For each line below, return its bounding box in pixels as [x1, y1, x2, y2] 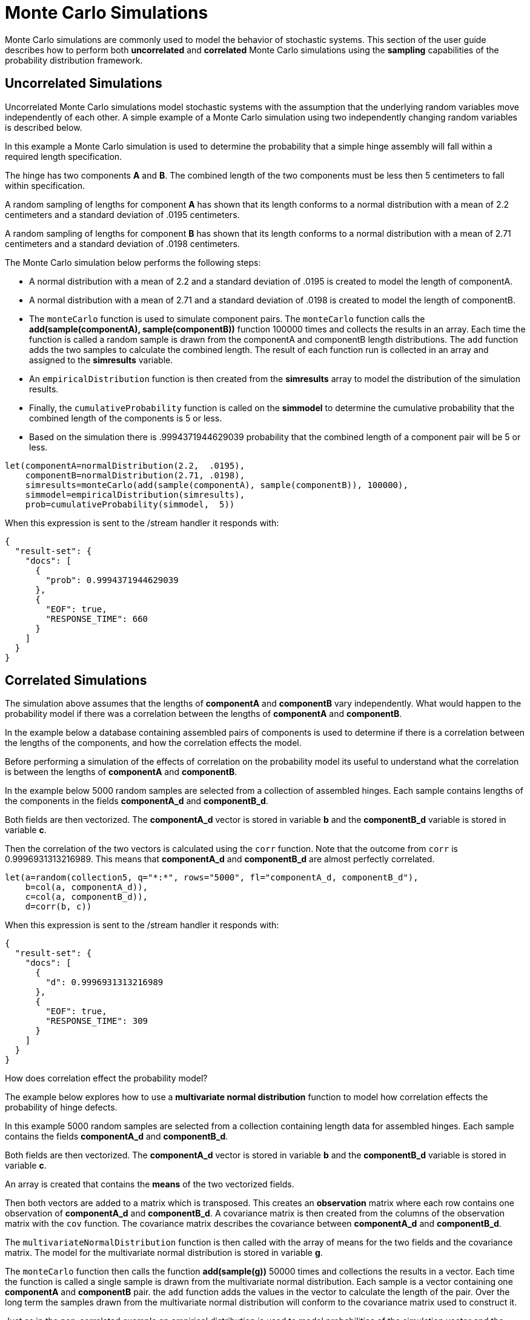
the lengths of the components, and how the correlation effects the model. [5, 738, 302, 748]
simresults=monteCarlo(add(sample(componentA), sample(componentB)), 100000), [25, 480, 408, 490]
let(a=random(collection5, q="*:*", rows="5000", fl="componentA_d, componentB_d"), [5, 873, 419, 883]
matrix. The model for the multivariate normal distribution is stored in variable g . [5, 1247, 323, 1258]
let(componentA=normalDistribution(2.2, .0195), [5, 460, 245, 470]
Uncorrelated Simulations [5, 76, 162, 91]
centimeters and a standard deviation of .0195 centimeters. [5, 209, 240, 220]
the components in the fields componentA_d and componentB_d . [5, 796, 268, 807]
